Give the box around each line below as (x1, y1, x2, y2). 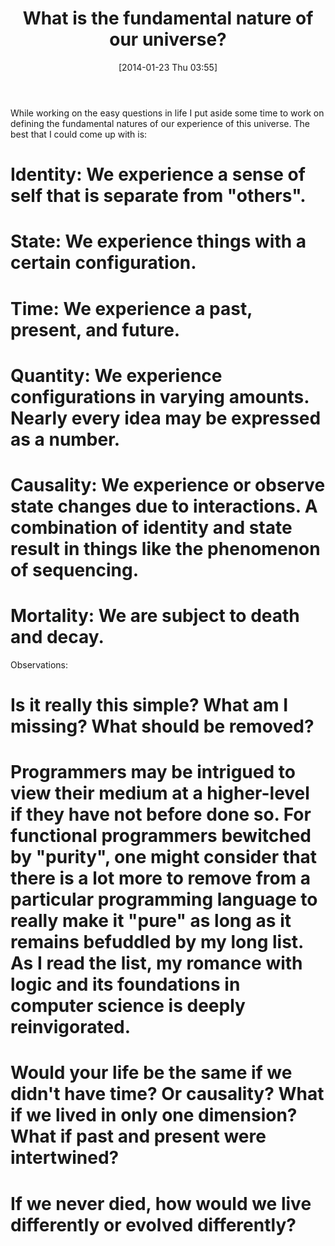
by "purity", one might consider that (10, 846, 318, 869)
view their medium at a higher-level (10, 782, 310, 805)
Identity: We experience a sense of (10, 163, 306, 186)
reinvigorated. (10, 1016, 132, 1039)
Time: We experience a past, (10, 297, 253, 320)
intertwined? (10, 1147, 120, 1169)
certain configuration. (10, 252, 197, 274)
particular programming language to (10, 888, 318, 911)
